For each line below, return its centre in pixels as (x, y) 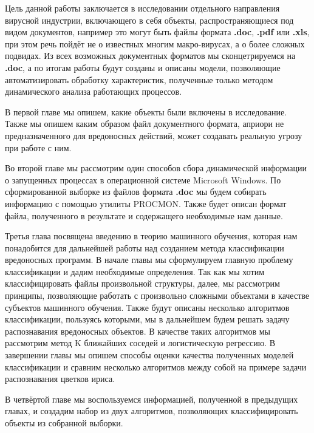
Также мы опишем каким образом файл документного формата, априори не (145, 124)
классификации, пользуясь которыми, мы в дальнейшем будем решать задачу (147, 319)
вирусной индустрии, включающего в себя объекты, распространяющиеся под (149, 20)
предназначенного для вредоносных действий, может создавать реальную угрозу (154, 135)
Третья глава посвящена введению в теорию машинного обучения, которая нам (151, 236)
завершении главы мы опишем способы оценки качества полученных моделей (149, 355)
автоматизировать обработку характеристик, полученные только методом (139, 79)
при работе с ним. (38, 147)
